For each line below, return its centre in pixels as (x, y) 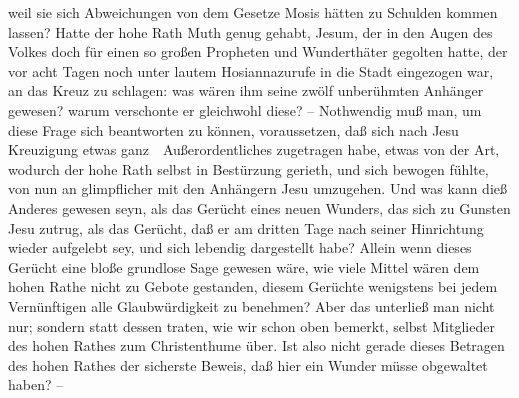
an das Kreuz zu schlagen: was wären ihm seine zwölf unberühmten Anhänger (246, 90)
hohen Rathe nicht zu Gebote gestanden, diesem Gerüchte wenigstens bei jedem (253, 286)
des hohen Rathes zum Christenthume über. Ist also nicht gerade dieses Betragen (256, 345)
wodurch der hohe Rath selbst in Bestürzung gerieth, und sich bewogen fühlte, (248, 168)
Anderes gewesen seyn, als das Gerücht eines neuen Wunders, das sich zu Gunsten (259, 207)
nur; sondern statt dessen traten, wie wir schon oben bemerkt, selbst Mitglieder (251, 325)
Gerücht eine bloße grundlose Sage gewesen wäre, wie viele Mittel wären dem (244, 266)
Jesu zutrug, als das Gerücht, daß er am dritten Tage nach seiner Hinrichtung (246, 227)
